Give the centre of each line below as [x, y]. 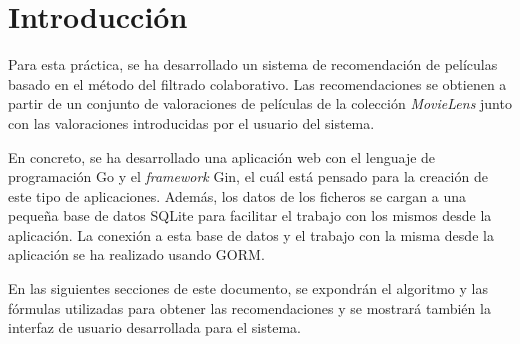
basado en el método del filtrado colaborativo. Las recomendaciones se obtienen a [257, 83]
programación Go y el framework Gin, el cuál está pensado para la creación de [248, 176]
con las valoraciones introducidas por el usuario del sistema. [191, 122]
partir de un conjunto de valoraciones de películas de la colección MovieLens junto [260, 103]
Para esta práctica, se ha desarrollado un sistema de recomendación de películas [253, 64]
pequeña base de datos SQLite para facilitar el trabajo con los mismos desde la [250, 215]
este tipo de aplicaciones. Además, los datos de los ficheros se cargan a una [237, 195]
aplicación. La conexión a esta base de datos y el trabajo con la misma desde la [251, 234]
